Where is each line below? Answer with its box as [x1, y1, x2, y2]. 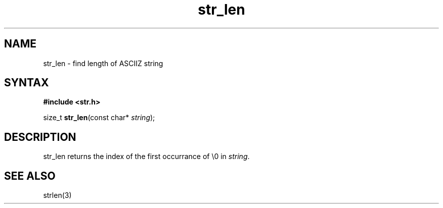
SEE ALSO [4, 169, 56, 182]
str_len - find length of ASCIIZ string [43, 59, 163, 68]
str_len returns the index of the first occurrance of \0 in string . [43, 152, 250, 161]
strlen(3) [43, 191, 72, 200]
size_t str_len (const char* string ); [43, 113, 155, 122]
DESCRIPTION [4, 130, 76, 143]
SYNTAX [4, 76, 49, 89]
